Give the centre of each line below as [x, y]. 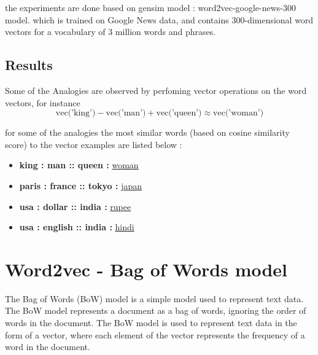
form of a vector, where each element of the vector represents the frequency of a [155, 334]
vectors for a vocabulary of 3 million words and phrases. [111, 32]
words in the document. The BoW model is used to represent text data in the [151, 323]
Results [29, 65]
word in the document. [48, 347]
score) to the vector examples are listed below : [94, 144]
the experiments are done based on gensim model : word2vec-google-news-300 [151, 7]
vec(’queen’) [179, 113]
